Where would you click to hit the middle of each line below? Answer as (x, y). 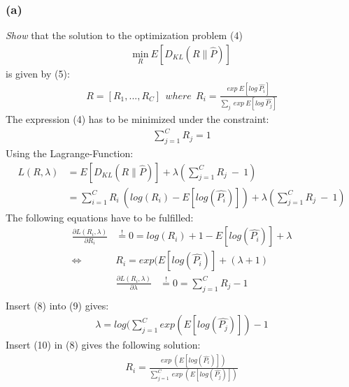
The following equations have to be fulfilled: (100, 217)
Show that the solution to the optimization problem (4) (124, 35)
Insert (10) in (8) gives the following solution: (103, 345)
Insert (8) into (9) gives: (57, 305)
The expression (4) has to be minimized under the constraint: (137, 119)
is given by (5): (38, 73)
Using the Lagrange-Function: (70, 153)
